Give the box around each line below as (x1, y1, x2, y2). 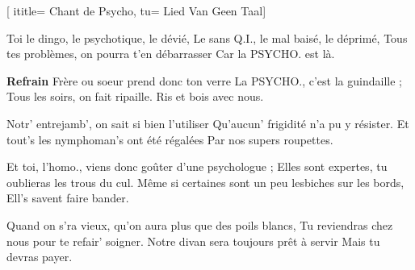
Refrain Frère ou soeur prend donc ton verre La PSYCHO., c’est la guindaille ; (6, 72, 402, 89)
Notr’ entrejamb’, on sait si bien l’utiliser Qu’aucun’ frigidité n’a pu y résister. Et (6, 114, 409, 131)
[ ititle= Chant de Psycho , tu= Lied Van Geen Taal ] (6, 2, 266, 19)
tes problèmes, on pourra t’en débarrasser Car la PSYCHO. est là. (6, 45, 335, 62)
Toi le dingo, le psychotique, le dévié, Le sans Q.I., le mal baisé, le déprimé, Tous (6, 29, 408, 46)
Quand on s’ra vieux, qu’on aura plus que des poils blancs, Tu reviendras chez (6, 216, 393, 233)
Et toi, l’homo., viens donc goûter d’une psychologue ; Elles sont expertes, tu (6, 158, 388, 175)
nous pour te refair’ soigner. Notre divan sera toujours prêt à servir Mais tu (6, 232, 380, 249)
